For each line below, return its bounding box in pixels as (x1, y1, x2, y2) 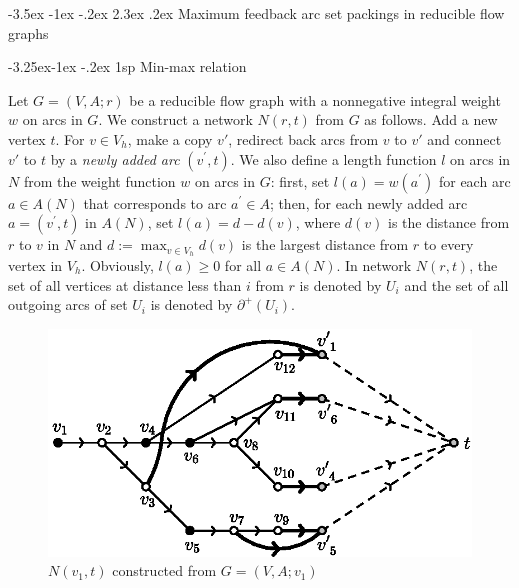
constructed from (112, 560, 217, 581)
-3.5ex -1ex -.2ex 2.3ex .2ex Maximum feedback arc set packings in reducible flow (8, 3, 505, 23)
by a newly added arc (50, 148, 180, 169)
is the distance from (387, 212, 510, 233)
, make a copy (127, 128, 213, 149)
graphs (8, 22, 49, 43)
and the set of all (404, 274, 509, 295)
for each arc (438, 170, 511, 191)
